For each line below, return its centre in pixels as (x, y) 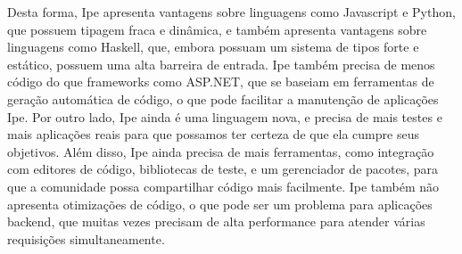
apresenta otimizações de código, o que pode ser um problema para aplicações (220, 204)
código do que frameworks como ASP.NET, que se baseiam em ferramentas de (221, 82)
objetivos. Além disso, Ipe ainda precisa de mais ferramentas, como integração (221, 151)
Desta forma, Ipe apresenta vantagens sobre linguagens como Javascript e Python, (231, 12)
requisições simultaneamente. (86, 238)
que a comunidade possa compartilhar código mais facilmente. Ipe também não (223, 186)
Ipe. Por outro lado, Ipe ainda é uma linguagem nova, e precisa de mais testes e (225, 116)
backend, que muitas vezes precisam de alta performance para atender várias (216, 221)
